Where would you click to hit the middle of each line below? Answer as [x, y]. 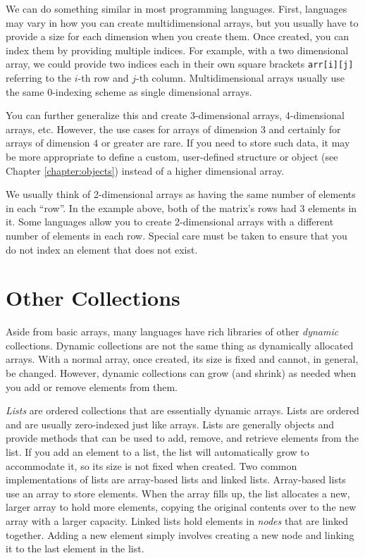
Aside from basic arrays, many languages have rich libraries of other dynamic [172, 331]
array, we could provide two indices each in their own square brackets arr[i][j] [180, 64]
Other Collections [93, 298]
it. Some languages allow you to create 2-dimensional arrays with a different [170, 222]
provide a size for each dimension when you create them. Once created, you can [178, 36]
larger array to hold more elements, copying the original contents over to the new [181, 507]
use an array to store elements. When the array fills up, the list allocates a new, [178, 493]
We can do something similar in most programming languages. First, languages [177, 8]
